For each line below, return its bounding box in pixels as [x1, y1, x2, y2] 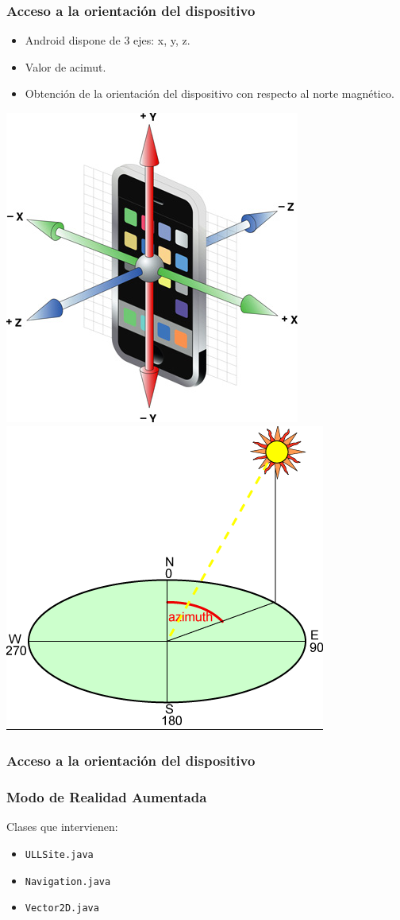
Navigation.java [25, 875, 111, 887]
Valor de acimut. [25, 58, 106, 75]
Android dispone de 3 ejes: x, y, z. [25, 32, 190, 49]
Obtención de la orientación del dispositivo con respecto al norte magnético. [25, 85, 394, 102]
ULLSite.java [25, 848, 94, 860]
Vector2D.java [25, 903, 99, 914]
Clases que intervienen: [6, 818, 118, 835]
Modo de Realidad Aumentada [6, 786, 207, 806]
